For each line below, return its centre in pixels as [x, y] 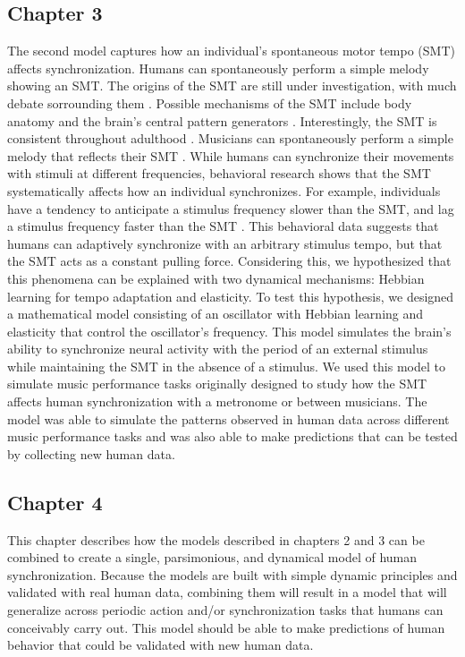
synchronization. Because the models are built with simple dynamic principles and [232, 574]
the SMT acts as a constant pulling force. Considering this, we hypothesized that [229, 261]
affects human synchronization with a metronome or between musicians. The [217, 401]
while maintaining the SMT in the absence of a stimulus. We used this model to [226, 366]
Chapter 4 [55, 502]
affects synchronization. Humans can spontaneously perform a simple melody [218, 68]
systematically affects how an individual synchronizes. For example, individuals [224, 190]
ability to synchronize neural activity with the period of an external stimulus [218, 349]
